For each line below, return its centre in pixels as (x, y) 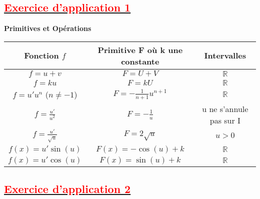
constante (140, 61)
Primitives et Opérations (48, 28)
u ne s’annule (225, 108)
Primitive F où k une (140, 49)
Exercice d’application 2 (67, 189)
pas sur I (225, 120)
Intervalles (225, 55)
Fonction (41, 55)
